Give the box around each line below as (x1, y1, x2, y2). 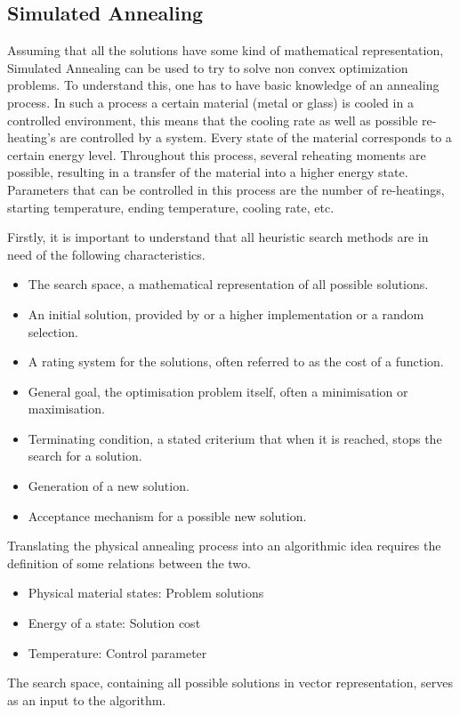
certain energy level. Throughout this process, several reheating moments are (7, 145, 426, 164)
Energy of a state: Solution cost (28, 614, 201, 632)
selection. (28, 322, 78, 341)
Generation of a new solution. (28, 477, 190, 495)
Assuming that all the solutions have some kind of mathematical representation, (7, 41, 444, 60)
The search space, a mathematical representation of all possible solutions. (28, 275, 429, 293)
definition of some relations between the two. (7, 553, 251, 572)
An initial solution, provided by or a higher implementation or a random (28, 304, 424, 323)
